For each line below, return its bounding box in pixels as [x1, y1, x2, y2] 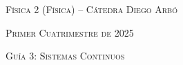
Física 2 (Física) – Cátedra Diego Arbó [6, 2, 177, 16]
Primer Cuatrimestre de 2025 [6, 25, 134, 39]
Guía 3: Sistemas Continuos [6, 48, 125, 63]
